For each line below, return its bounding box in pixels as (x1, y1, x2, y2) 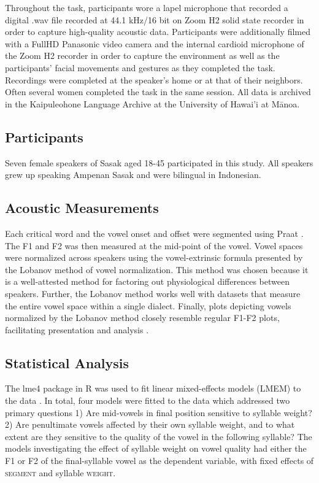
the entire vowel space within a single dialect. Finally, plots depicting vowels (5, 299, 291, 312)
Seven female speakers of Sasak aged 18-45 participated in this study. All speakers (5, 156, 313, 169)
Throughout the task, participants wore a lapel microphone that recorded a (5, 1, 288, 14)
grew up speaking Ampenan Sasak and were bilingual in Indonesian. (5, 168, 261, 181)
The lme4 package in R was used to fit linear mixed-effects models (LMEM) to (5, 382, 301, 395)
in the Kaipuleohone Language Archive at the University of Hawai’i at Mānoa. (5, 97, 300, 110)
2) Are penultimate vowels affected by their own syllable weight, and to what (5, 418, 295, 431)
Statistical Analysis (5, 353, 129, 372)
